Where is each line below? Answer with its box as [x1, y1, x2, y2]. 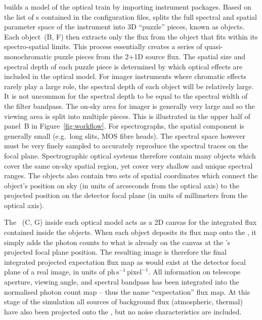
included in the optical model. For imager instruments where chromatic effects [4, 71, 246, 82]
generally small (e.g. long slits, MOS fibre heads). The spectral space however [4, 130, 245, 141]
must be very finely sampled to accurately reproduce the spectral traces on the [4, 140, 248, 151]
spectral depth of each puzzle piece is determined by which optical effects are [4, 61, 243, 71]
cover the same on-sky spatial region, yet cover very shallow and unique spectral [4, 160, 253, 171]
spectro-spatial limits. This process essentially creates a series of [4, 41, 202, 52]
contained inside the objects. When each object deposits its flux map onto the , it [4, 227, 256, 237]
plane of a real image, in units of [4, 266, 105, 277]
